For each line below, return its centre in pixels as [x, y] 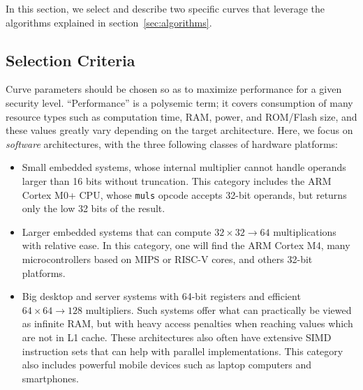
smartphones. [50, 378]
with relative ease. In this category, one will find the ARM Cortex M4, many [186, 245]
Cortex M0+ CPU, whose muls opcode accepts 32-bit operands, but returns [184, 194]
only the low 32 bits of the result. [94, 208]
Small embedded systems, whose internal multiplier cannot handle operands [184, 167]
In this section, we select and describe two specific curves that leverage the [165, 8]
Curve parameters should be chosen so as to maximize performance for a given [174, 89]
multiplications [305, 231]
